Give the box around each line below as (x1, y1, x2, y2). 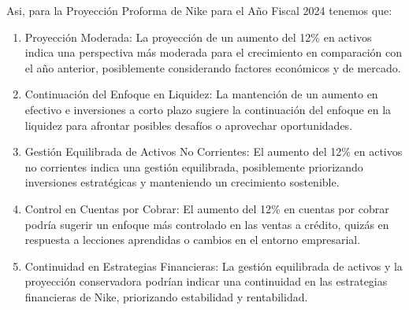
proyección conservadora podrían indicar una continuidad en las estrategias (24, 273, 388, 290)
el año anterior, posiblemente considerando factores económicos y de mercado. (24, 59, 401, 76)
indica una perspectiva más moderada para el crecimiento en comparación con (24, 44, 403, 61)
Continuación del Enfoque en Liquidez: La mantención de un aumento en (24, 86, 378, 102)
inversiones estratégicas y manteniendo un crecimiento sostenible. (24, 174, 340, 190)
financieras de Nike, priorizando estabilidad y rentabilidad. (24, 288, 308, 304)
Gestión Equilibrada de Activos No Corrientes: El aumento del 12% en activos (24, 143, 403, 160)
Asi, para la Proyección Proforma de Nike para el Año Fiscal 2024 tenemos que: (6, 2, 392, 18)
